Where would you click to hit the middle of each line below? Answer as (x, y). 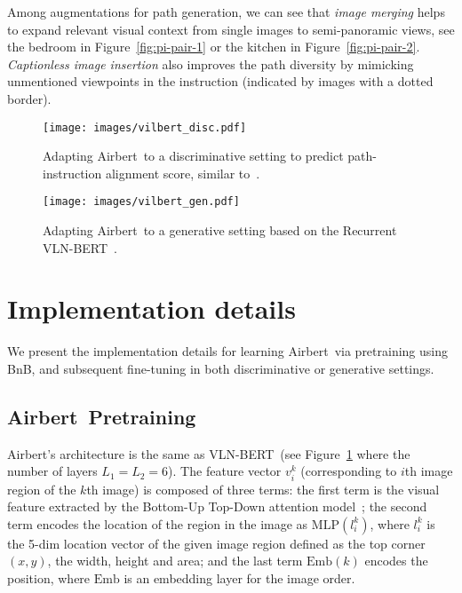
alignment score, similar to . (183, 173)
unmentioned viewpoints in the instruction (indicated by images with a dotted (220, 81)
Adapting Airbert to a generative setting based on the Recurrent (220, 230)
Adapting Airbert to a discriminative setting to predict (193, 156)
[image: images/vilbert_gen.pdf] (141, 202)
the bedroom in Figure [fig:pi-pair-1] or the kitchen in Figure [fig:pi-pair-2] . (214, 47)
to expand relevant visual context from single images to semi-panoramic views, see (231, 29)
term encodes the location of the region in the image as (158, 523)
